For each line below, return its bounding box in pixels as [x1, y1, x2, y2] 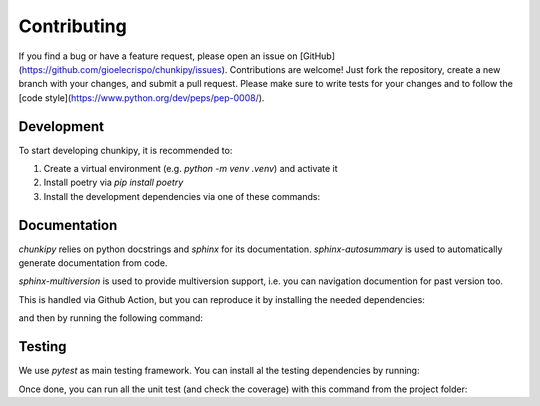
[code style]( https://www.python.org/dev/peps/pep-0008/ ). [18, 91, 265, 104]
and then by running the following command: [18, 312, 204, 324]
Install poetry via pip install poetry [43, 176, 184, 189]
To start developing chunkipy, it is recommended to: [18, 144, 233, 156]
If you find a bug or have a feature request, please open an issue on [18, 50, 298, 62]
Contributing [18, 15, 127, 37]
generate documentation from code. [18, 257, 168, 269]
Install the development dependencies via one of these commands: [43, 190, 320, 202]
